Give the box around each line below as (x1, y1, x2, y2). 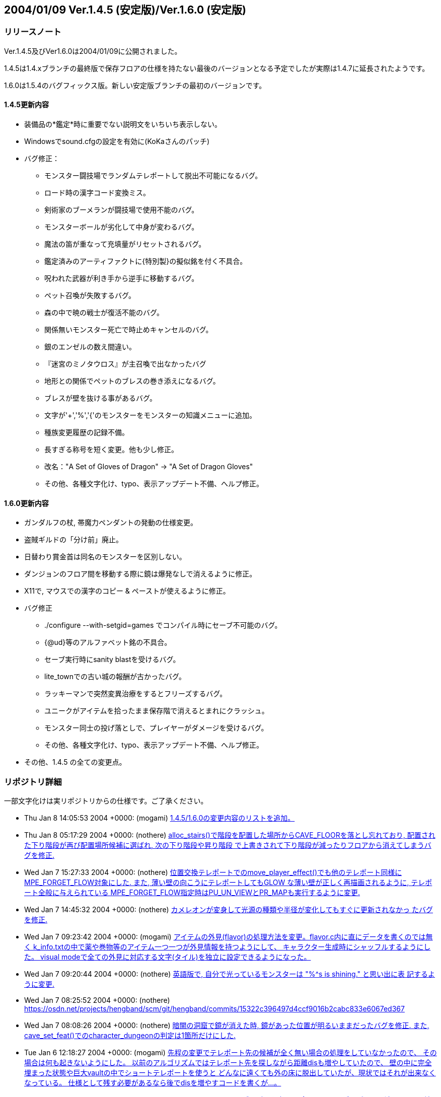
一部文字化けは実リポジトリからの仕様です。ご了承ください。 (4, 796, 208, 805)
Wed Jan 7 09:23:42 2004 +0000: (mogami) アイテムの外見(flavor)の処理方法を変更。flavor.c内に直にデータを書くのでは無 (24, 932, 433, 941)
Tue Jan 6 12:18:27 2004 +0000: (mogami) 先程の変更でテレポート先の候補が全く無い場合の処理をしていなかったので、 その (24, 1048, 437, 1057)
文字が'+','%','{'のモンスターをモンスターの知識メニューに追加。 (44, 411, 257, 420)
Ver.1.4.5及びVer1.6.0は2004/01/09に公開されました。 (4, 46, 182, 55)
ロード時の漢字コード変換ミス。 (44, 188, 150, 197)
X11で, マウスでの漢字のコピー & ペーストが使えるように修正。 (24, 587, 230, 596)
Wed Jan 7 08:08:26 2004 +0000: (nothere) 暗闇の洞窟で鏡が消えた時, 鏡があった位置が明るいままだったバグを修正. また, (24, 1020, 429, 1030)
